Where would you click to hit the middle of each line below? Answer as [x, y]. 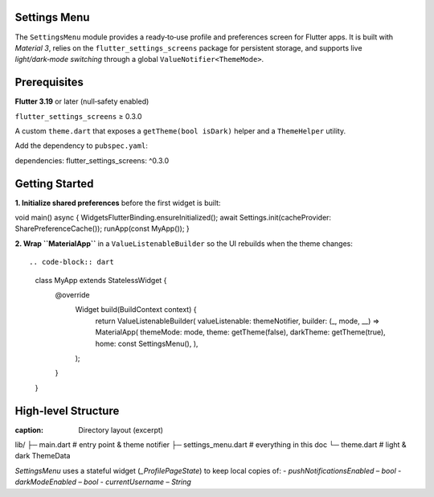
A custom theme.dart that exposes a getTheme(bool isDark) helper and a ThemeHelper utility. [180, 131]
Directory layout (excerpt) [121, 429]
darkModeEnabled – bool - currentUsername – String [103, 482]
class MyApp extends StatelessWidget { [101, 280]
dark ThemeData [43, 456]
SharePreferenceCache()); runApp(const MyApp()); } [102, 228]
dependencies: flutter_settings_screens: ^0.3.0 [92, 160]
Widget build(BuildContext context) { [136, 310]
